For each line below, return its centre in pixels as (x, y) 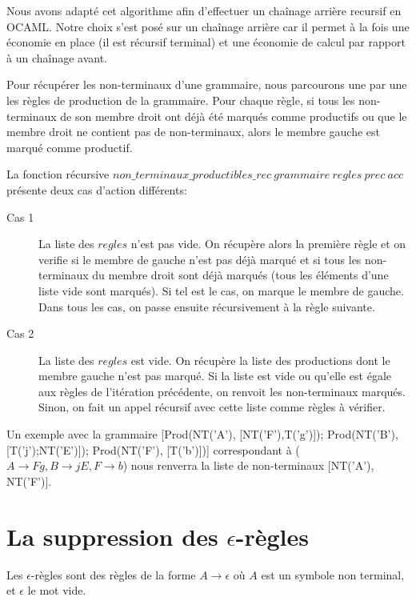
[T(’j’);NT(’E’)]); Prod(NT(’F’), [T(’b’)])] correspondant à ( (153, 449)
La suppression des (112, 536)
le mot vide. (57, 590)
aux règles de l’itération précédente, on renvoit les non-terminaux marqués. (222, 391)
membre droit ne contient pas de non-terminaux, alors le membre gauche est (194, 132)
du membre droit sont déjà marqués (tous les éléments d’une (240, 275)
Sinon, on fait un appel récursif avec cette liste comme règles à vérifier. (212, 407)
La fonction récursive (58, 174)
